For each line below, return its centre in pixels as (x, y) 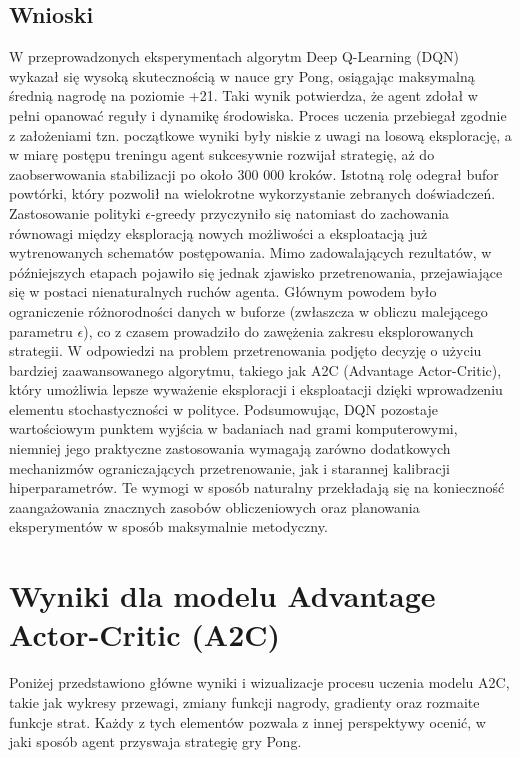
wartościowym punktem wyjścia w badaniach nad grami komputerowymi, (233, 428)
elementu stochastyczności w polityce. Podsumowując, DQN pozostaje (223, 408)
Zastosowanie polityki (75, 212)
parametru (41, 330)
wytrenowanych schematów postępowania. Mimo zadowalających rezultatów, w (250, 252)
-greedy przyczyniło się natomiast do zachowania (300, 212)
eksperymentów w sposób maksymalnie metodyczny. (168, 526)
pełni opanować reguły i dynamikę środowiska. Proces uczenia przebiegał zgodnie (258, 114)
